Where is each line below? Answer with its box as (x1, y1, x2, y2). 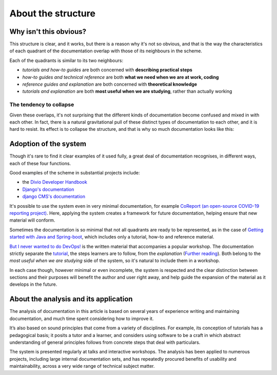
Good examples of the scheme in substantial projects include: (9, 170, 141, 176)
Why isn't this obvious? (9, 27, 87, 36)
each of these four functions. (9, 160, 71, 166)
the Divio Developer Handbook (22, 179, 87, 185)
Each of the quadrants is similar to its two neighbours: (9, 57, 123, 64)
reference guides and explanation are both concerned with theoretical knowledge (22, 81, 197, 87)
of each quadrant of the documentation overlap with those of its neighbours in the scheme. (9, 48, 203, 54)
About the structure (9, 8, 96, 19)
